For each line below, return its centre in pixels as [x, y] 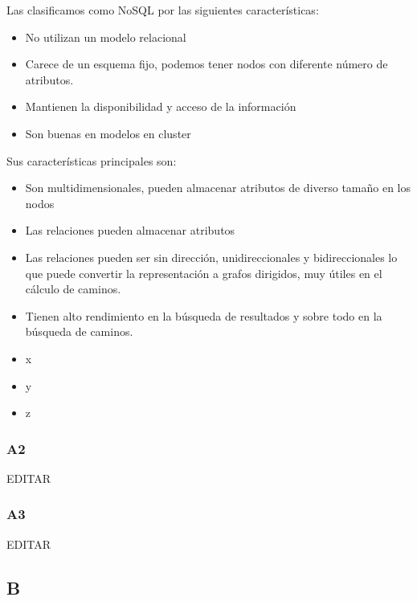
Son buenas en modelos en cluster [108, 133]
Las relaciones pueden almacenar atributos [130, 230]
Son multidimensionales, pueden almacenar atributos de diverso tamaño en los [218, 188]
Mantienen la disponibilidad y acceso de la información [161, 106]
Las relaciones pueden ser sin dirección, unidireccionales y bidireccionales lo [211, 257]
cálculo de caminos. [73, 289]
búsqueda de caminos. [79, 331]
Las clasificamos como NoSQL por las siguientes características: [163, 10]
